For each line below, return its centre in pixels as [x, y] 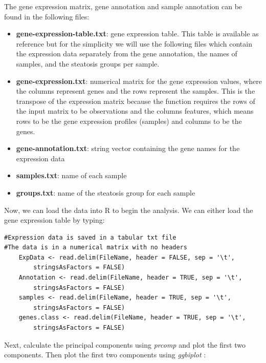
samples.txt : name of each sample [71, 175]
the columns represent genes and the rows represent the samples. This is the [136, 91]
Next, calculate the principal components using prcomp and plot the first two [125, 344]
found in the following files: [47, 16]
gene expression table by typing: [54, 220]
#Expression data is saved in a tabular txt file [90, 237]
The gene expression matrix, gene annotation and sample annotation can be [123, 6]
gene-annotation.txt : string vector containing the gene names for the [128, 148]
